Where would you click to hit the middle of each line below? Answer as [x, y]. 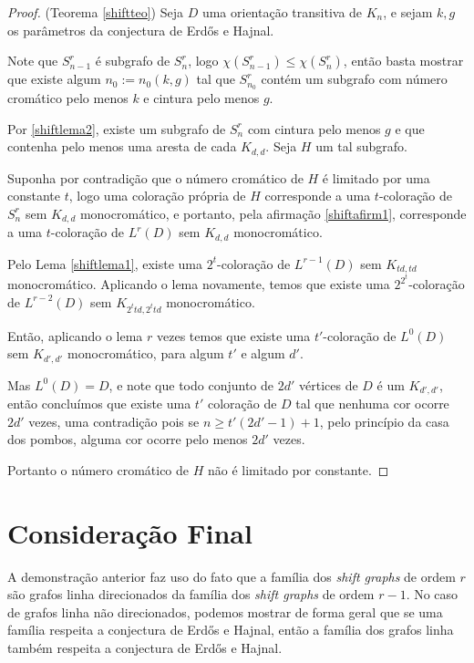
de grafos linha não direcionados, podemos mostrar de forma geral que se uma [225, 611]
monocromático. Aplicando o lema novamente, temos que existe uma [199, 284]
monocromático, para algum [146, 353]
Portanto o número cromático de [98, 469]
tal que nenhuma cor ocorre [372, 404]
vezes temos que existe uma [234, 335]
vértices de [328, 384]
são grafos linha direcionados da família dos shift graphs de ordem [191, 594]
